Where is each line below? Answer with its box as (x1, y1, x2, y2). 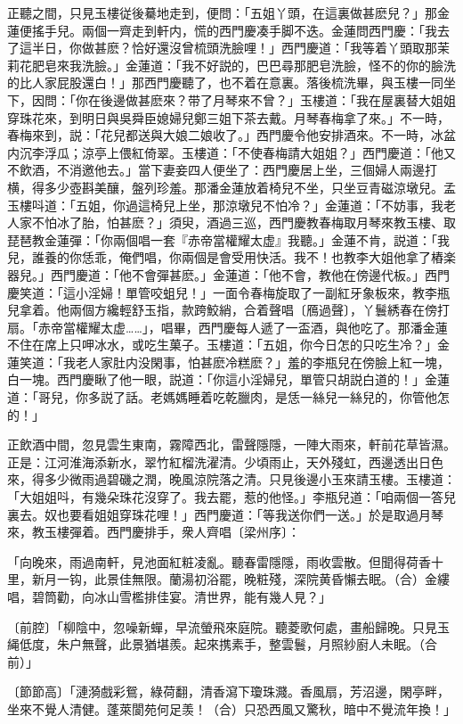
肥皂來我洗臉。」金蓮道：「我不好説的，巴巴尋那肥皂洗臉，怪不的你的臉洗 (31, 55, 456, 74)
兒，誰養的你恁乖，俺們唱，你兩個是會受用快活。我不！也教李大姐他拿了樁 (7, 248, 443, 267)
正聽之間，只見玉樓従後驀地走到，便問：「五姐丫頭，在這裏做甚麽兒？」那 (7, 4, 437, 21)
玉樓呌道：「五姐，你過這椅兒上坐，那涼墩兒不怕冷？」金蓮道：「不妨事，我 (7, 195, 443, 214)
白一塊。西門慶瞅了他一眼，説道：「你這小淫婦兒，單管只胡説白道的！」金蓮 (7, 370, 450, 389)
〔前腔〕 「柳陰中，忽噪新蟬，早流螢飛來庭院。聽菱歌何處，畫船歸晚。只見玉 (7, 617, 450, 636)
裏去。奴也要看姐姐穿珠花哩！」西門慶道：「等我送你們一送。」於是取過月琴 (7, 505, 443, 523)
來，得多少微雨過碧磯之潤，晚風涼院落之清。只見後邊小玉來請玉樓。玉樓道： (7, 470, 456, 489)
